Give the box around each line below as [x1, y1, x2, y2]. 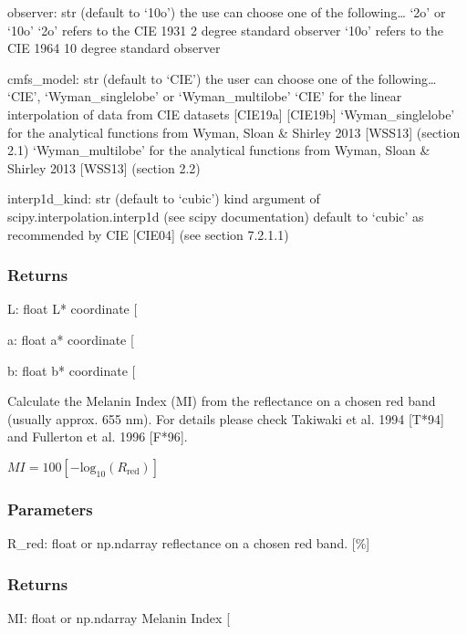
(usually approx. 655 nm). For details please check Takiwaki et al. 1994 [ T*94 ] [7, 409, 444, 428]
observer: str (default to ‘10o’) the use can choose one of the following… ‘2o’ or [7, 3, 446, 21]
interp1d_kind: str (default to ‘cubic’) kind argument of [7, 189, 320, 208]
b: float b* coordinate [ [7, 360, 136, 379]
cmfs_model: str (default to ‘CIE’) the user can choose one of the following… [7, 68, 437, 88]
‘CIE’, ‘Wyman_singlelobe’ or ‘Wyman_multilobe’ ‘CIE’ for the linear [7, 87, 402, 106]
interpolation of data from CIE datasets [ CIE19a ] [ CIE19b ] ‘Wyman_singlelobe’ [7, 104, 455, 123]
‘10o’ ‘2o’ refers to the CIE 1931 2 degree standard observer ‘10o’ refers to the [7, 20, 443, 39]
